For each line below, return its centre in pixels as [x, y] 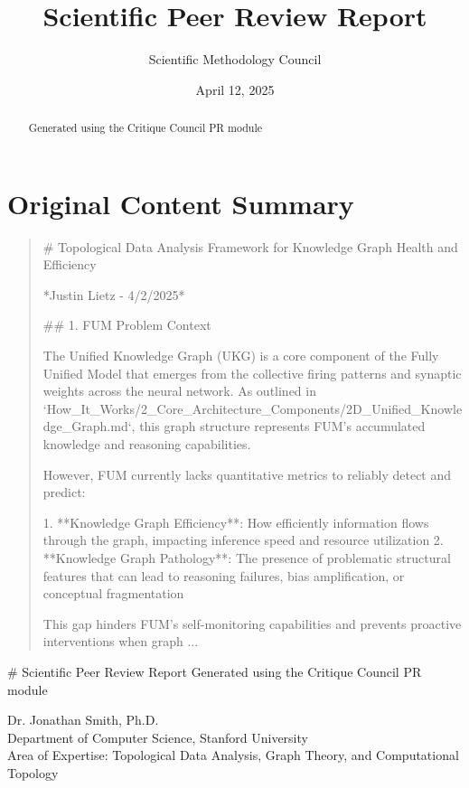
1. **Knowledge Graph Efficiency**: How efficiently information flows [236, 522]
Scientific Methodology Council [235, 59]
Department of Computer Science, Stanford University [158, 737]
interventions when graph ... [121, 641]
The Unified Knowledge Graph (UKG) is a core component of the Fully [241, 356]
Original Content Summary [181, 203]
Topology [33, 772]
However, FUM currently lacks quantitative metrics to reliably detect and [247, 474]
